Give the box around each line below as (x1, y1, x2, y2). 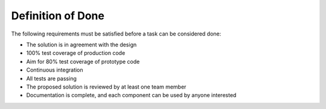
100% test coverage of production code (26, 49, 126, 57)
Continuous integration (26, 66, 84, 73)
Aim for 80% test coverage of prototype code (26, 58, 140, 65)
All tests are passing (26, 75, 77, 82)
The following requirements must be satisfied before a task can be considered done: (11, 30, 222, 37)
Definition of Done (11, 9, 105, 22)
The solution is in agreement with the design (26, 41, 137, 48)
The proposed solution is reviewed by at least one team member (26, 83, 187, 90)
